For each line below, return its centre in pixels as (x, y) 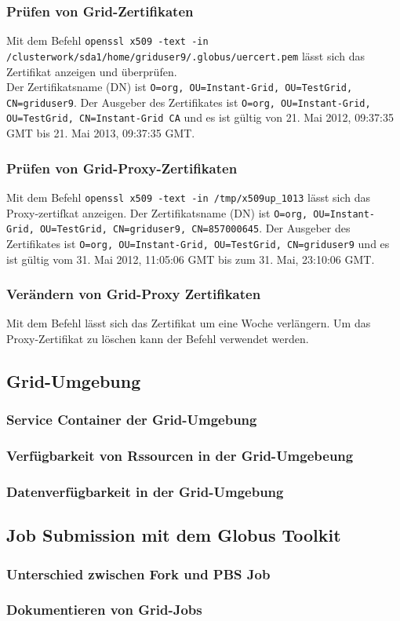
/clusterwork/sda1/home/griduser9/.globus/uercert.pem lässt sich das (185, 55)
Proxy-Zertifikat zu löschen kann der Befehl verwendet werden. (158, 338)
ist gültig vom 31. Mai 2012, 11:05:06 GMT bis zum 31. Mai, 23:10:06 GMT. (191, 259)
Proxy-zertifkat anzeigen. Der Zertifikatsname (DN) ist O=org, (157, 212)
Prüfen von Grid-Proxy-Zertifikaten (122, 168)
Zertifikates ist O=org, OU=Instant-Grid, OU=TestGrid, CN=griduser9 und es (198, 243)
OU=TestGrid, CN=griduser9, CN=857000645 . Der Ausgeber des (195, 228)
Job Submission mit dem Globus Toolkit (174, 535)
